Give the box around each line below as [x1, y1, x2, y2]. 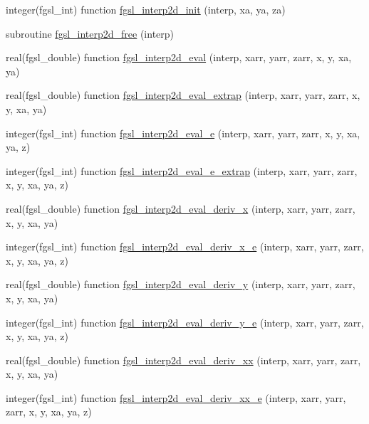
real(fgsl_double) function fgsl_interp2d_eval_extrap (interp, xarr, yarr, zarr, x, [6, 88, 360, 102]
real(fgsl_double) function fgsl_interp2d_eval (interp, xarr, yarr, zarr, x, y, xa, [6, 50, 352, 65]
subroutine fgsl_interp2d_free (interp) [6, 26, 175, 41]
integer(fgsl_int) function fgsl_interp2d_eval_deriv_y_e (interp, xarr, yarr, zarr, [6, 314, 364, 329]
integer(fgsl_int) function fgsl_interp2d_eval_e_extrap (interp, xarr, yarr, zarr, [6, 163, 358, 178]
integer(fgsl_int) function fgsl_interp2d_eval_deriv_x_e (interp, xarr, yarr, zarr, [6, 239, 364, 254]
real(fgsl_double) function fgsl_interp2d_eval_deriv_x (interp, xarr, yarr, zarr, [6, 201, 355, 216]
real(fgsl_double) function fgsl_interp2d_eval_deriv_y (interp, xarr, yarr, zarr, [6, 277, 355, 292]
